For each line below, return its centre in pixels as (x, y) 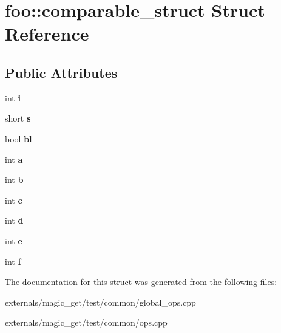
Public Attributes (61, 72)
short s (18, 118)
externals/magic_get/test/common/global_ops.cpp (100, 302)
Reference (47, 34)
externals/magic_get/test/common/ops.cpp (86, 322)
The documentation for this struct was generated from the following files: (141, 282)
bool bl (19, 138)
